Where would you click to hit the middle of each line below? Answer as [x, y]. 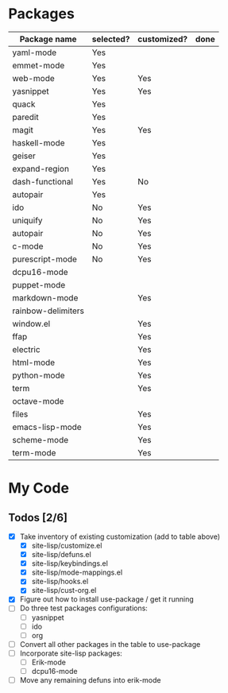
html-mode [34, 362]
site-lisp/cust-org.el [64, 590]
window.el [31, 323]
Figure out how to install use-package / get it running [107, 599]
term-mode [34, 452]
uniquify [27, 220]
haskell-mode [39, 142]
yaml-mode [35, 52]
